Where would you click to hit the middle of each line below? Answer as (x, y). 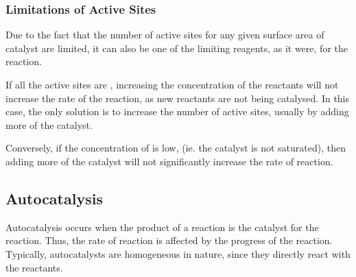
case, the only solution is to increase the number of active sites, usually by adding (177, 111)
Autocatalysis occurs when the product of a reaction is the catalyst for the (162, 227)
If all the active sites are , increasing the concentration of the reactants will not (172, 84)
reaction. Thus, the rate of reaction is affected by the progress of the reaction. (169, 240)
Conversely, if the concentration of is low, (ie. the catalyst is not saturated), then (176, 148)
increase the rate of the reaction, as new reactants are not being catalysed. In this (178, 98)
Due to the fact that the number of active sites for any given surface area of (165, 35)
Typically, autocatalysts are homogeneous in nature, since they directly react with (178, 253)
